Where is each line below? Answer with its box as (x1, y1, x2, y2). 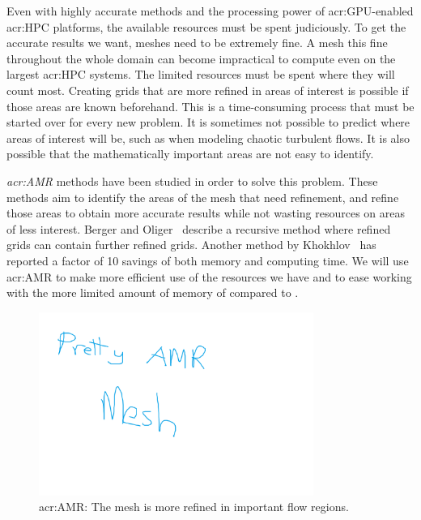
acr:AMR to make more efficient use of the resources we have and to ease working (6, 268, 412, 285)
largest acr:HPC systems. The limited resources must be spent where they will (6, 66, 395, 83)
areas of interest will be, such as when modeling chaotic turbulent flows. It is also (6, 129, 410, 146)
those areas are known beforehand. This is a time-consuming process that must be (6, 97, 415, 114)
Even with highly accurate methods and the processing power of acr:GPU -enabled (6, 2, 414, 19)
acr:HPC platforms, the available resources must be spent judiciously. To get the (6, 18, 406, 35)
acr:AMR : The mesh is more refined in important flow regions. (39, 498, 349, 515)
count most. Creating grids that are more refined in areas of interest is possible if (6, 81, 409, 98)
